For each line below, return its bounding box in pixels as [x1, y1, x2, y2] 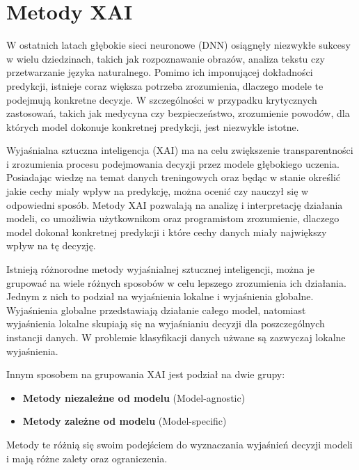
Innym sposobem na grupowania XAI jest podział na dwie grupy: [6, 367, 285, 382]
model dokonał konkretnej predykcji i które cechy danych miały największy [6, 224, 327, 239]
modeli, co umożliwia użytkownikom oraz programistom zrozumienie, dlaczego [6, 211, 340, 226]
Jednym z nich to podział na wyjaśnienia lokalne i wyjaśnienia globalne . [6, 289, 314, 304]
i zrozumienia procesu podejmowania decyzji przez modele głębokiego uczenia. [6, 156, 340, 171]
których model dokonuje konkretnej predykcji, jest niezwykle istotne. [6, 119, 299, 134]
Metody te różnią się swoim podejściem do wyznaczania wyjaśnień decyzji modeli [6, 437, 353, 451]
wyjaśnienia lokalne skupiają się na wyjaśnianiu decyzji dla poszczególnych [6, 316, 325, 331]
